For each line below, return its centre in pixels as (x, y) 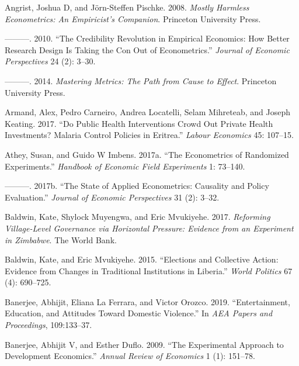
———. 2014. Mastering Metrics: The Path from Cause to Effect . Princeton (141, 80)
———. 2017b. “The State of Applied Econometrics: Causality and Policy (137, 186)
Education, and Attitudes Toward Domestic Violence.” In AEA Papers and (139, 313)
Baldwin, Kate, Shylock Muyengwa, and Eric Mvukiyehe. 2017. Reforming (138, 217)
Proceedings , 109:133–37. (48, 325)
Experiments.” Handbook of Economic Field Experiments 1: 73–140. (125, 166)
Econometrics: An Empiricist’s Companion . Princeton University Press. (133, 18)
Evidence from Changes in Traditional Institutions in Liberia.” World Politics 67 (149, 270)
